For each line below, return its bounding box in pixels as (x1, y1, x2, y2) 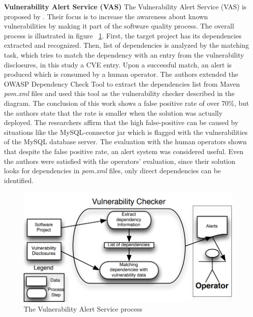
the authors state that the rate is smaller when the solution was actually (4, 107, 222, 118)
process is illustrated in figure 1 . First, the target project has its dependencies (4, 30, 242, 40)
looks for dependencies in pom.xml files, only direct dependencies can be (4, 165, 221, 176)
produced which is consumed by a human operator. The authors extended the (4, 69, 239, 79)
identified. (4, 175, 34, 185)
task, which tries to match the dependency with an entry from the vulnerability (4, 49, 244, 60)
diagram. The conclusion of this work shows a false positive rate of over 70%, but (4, 97, 249, 108)
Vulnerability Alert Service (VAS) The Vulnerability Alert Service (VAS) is (4, 1, 247, 11)
